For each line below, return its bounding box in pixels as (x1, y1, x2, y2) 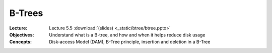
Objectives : (9, 31, 34, 37)
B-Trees (9, 7, 43, 18)
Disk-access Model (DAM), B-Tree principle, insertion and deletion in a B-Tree (49, 39, 211, 45)
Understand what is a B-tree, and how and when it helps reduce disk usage (49, 31, 206, 37)
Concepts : (9, 39, 32, 45)
